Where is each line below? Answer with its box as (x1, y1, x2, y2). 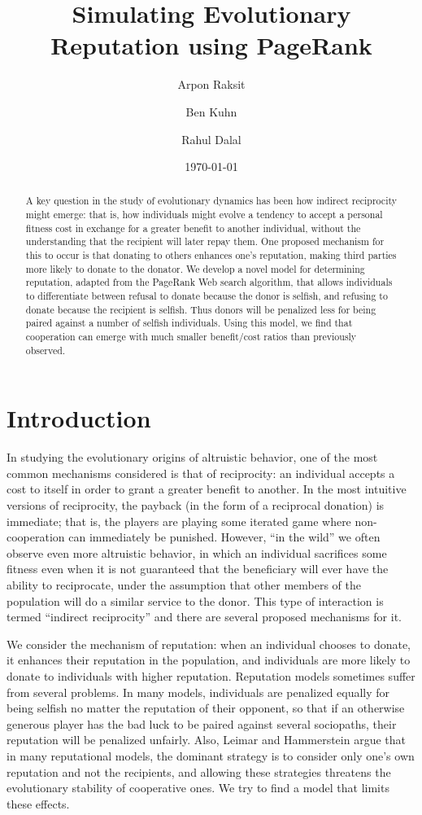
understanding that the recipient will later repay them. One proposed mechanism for (25, 234, 385, 248)
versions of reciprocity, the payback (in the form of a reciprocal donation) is (7, 497, 385, 514)
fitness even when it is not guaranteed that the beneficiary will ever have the (7, 560, 389, 577)
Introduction (7, 401, 151, 435)
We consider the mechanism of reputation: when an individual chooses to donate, (7, 635, 411, 652)
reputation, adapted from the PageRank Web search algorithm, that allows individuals (25, 275, 393, 289)
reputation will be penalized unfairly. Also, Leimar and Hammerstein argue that (7, 731, 406, 748)
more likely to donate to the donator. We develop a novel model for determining (25, 261, 365, 275)
